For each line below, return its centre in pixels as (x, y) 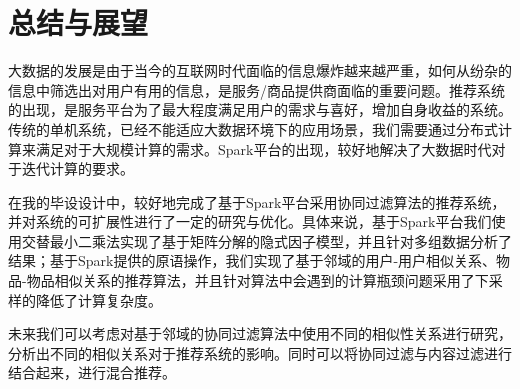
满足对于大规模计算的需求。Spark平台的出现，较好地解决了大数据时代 (263, 148)
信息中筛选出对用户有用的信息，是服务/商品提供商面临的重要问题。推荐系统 (256, 89)
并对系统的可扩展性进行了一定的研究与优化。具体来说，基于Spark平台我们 (250, 221)
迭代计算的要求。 (77, 168)
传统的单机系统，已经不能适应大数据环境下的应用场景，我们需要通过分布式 (253, 128)
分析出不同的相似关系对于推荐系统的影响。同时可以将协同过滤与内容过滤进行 (260, 352)
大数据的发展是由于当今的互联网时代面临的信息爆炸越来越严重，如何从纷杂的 (260, 70)
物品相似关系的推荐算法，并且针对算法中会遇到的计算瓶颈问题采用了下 (257, 280)
